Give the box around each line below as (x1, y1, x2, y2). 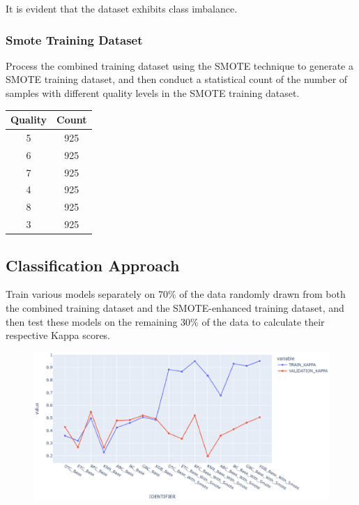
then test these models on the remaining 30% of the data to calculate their (6, 314, 325, 329)
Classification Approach (6, 254, 180, 276)
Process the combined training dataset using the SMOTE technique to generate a (6, 58, 353, 73)
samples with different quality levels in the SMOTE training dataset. (6, 86, 300, 100)
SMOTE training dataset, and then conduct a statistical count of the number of (6, 72, 348, 86)
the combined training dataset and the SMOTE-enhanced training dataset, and (6, 301, 344, 315)
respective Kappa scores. (6, 328, 111, 342)
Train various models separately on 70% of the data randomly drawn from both (6, 287, 346, 301)
